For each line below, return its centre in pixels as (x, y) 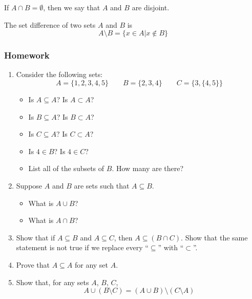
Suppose (29, 185)
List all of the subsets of (66, 168)
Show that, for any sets (52, 282)
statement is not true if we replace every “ (82, 247)
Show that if (36, 237)
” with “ (171, 247)
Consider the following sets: (59, 74)
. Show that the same (214, 237)
